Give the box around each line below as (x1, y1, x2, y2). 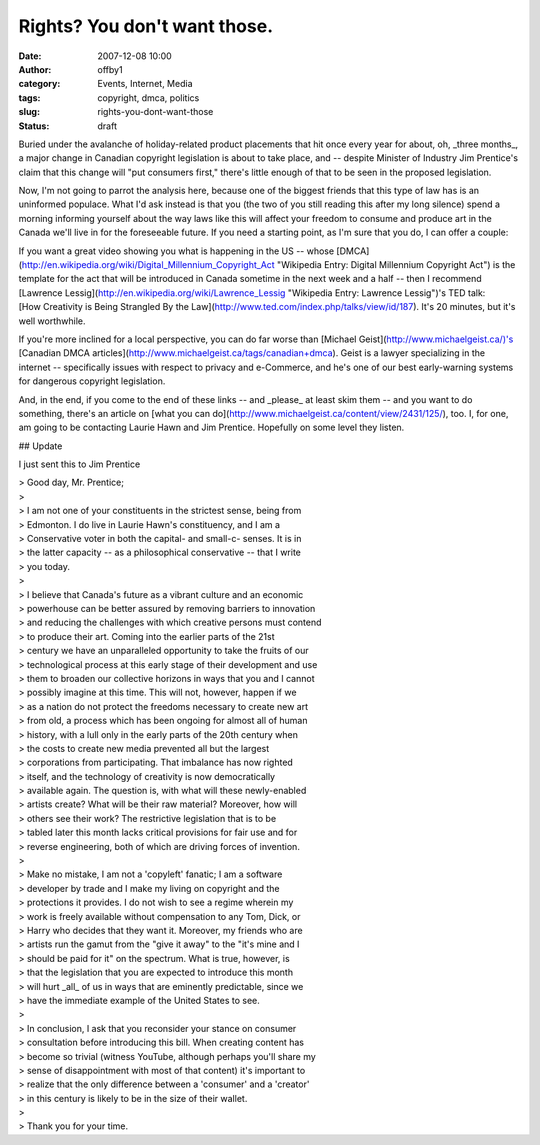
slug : (18, 106, 40, 118)
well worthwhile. (18, 315, 86, 327)
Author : (18, 63, 52, 75)
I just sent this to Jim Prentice (18, 458, 141, 470)
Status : (18, 120, 50, 132)
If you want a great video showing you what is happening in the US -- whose (18, 245, 335, 257)
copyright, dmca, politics (97, 91, 200, 104)
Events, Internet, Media (97, 78, 193, 90)
